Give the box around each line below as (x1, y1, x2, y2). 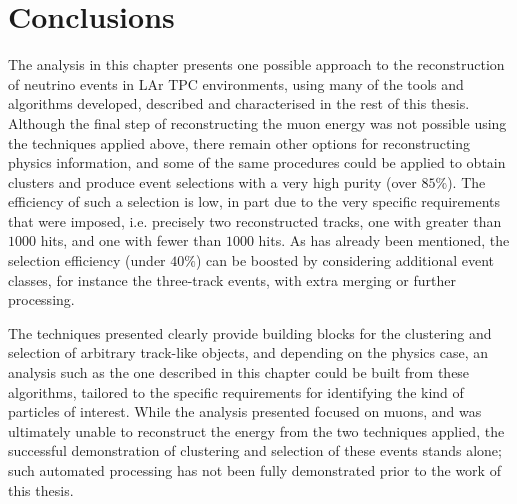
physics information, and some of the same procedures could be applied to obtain (8, 152, 506, 173)
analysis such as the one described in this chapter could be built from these (8, 362, 470, 383)
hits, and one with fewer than (40, 230, 222, 251)
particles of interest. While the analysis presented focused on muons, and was (8, 401, 482, 422)
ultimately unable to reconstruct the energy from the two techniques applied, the (8, 420, 505, 441)
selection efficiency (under (8, 250, 166, 271)
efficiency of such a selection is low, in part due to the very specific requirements (8, 191, 501, 212)
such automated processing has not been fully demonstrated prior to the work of (8, 460, 501, 480)
